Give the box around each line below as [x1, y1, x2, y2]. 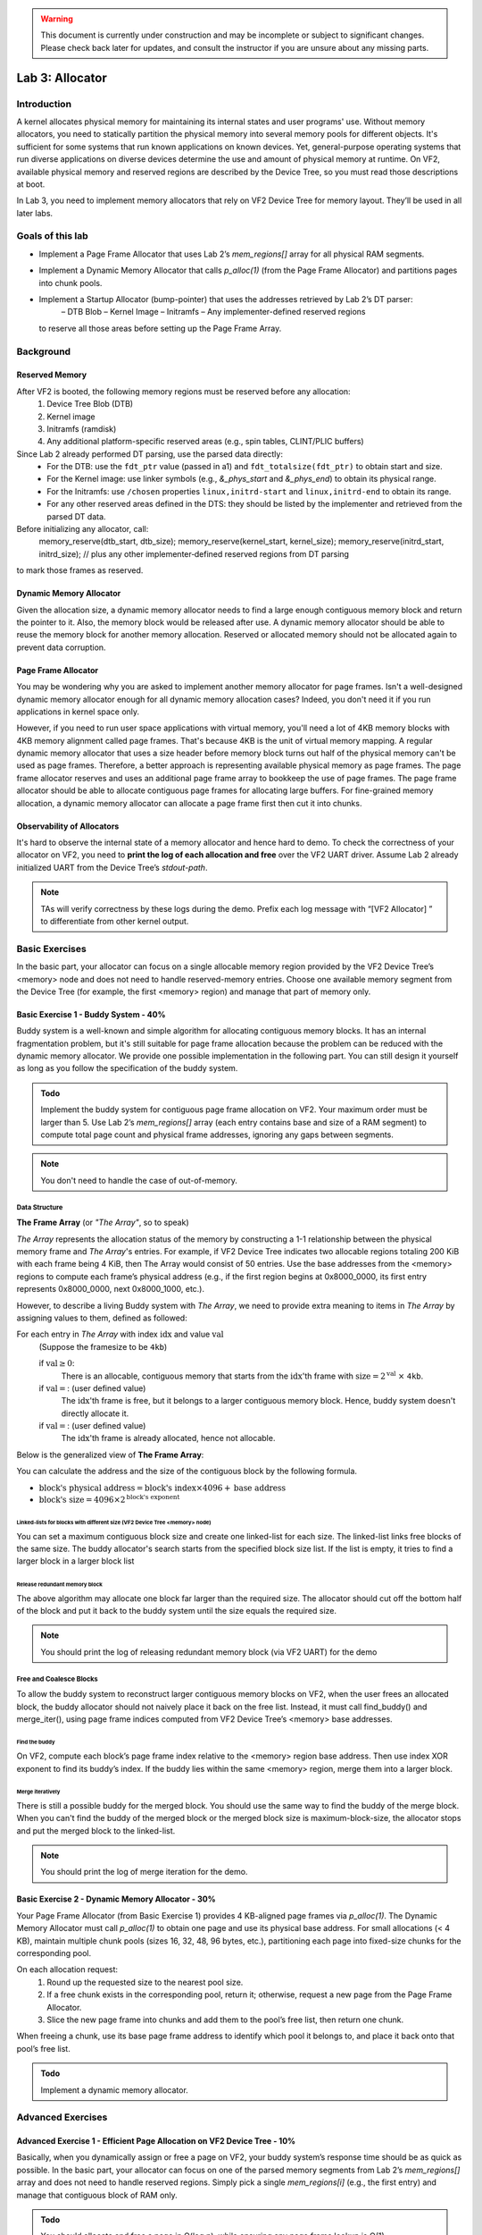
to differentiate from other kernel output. [40, 916, 189, 926]
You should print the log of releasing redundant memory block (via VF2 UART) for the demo [40, 1646, 378, 1657]
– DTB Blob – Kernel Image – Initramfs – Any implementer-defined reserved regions [61, 307, 366, 317]
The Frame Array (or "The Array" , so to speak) [16, 1217, 189, 1228]
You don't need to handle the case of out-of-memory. [40, 1175, 238, 1185]
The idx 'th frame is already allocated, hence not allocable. [61, 1433, 276, 1444]
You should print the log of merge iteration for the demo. [40, 1867, 248, 1877]
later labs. [16, 207, 54, 218]
